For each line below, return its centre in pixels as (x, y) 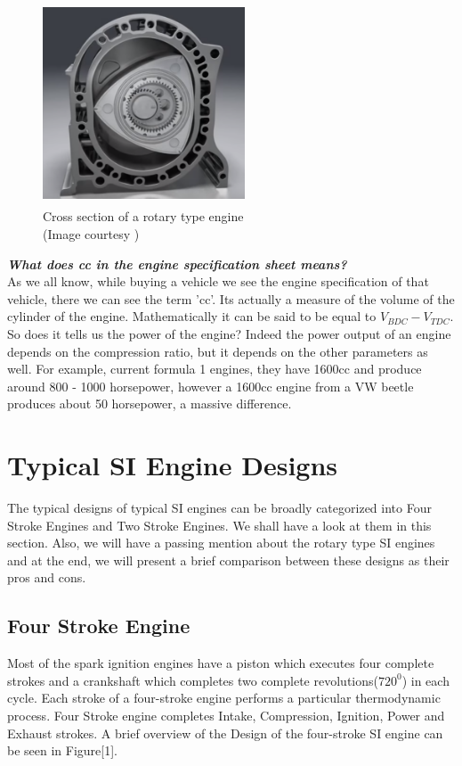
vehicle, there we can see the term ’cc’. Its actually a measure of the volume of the (231, 298)
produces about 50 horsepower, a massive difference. (150, 404)
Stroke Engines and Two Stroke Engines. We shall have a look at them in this (219, 525)
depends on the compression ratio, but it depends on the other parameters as (218, 351)
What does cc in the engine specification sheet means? (177, 264)
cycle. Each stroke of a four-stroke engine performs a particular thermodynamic (224, 698)
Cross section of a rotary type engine (143, 216)
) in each (426, 680)
